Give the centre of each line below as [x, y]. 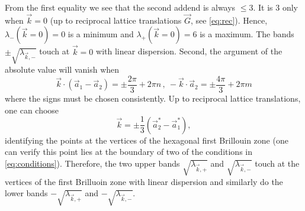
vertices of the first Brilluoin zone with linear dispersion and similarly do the [144, 181]
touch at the [277, 163]
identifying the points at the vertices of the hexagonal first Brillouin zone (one [147, 140]
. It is [263, 7]
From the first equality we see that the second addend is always [120, 7]
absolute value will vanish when [62, 69]
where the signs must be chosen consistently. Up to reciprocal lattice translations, [153, 98]
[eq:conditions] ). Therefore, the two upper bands [92, 163]
